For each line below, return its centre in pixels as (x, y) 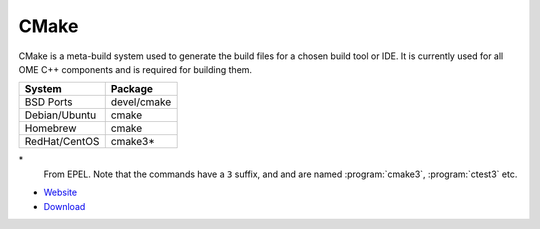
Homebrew (50, 128)
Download (64, 206)
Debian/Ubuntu (60, 115)
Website (60, 192)
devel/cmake (141, 102)
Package (132, 89)
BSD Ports (49, 102)
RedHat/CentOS (62, 142)
